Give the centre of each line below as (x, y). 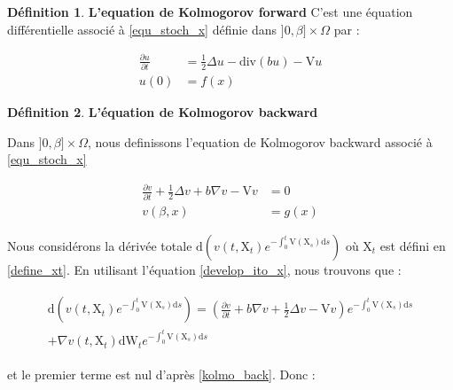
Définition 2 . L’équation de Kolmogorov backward (163, 112)
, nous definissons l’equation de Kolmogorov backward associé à (260, 141)
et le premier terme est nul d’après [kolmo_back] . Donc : (161, 374)
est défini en (413, 245)
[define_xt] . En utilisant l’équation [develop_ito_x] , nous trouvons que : (204, 269)
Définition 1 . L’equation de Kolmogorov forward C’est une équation (210, 12)
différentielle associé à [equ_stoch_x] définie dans (142, 29)
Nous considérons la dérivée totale (100, 245)
